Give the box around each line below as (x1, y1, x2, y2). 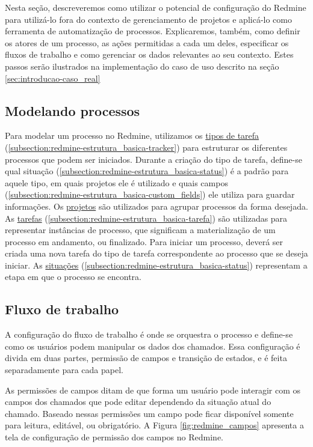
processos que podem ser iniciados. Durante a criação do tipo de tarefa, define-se (5, 153, 302, 165)
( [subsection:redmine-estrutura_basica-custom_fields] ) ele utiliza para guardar (5, 188, 295, 201)
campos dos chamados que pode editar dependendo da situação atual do (5, 395, 271, 408)
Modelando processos (5, 101, 140, 120)
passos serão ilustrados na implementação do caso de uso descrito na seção (5, 59, 279, 72)
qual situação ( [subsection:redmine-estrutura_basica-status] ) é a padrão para (5, 165, 289, 177)
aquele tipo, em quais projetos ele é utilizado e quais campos (5, 176, 228, 189)
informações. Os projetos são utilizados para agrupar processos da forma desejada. (5, 199, 308, 212)
